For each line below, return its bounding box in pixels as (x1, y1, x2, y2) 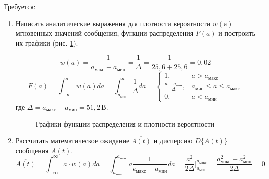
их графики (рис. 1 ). (15, 37, 78, 48)
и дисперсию (153, 135, 193, 146)
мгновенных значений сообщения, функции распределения (15, 28, 194, 38)
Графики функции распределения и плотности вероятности (35, 118, 215, 129)
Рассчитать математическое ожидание (15, 135, 130, 146)
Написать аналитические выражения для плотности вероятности (15, 18, 211, 28)
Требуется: (4, 1, 36, 11)
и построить (218, 28, 255, 38)
